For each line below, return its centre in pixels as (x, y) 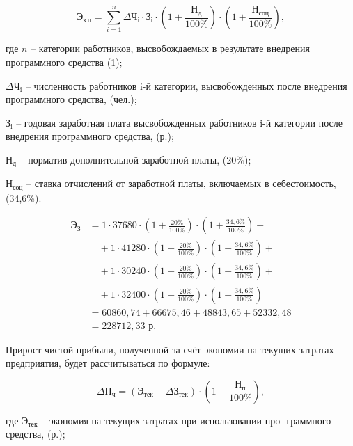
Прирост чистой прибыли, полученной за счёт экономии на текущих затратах (170, 349)
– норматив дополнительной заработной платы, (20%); (135, 159)
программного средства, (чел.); (71, 99)
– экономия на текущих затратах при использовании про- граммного (186, 420)
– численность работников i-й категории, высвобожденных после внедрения (186, 85)
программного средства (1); (64, 62)
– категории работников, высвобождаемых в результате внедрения (170, 48)
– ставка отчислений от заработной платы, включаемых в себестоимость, (181, 183)
